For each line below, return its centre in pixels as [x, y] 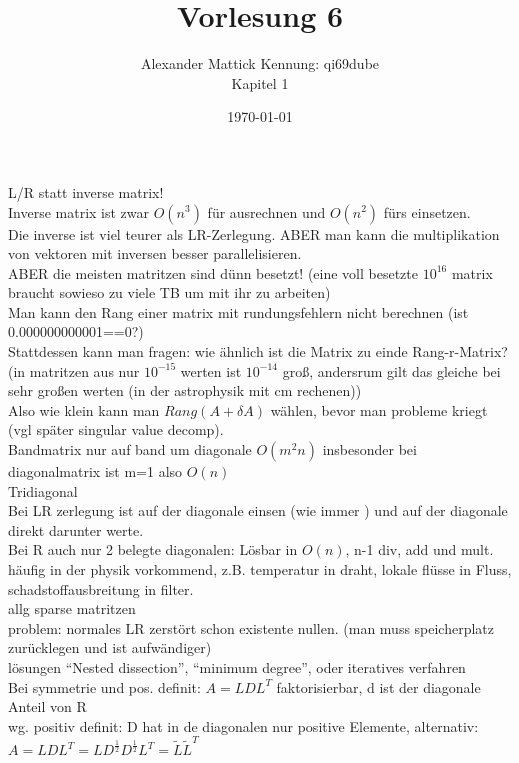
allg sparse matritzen [72, 608]
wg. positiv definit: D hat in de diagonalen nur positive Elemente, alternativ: [243, 725]
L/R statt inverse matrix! [86, 191]
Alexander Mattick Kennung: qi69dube [260, 63]
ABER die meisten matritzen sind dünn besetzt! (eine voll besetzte [213, 272]
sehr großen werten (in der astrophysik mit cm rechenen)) [185, 390]
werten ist [211, 370]
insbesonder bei [369, 449]
